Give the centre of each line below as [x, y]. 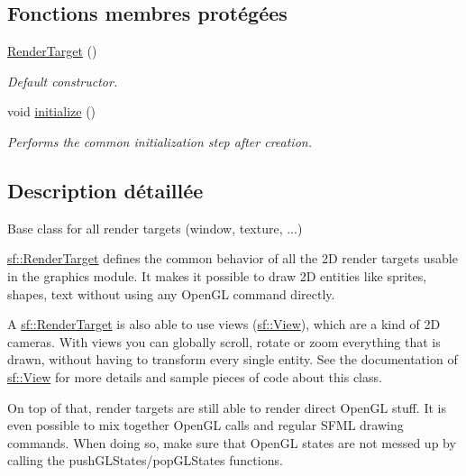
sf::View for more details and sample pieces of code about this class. [195, 376]
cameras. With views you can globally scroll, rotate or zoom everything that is [224, 341]
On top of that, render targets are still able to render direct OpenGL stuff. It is [227, 407]
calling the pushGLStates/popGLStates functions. [145, 460]
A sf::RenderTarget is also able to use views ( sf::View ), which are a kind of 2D [224, 324]
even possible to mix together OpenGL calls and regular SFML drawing [206, 425]
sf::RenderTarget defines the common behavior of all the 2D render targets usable [233, 258]
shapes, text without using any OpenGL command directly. [171, 293]
